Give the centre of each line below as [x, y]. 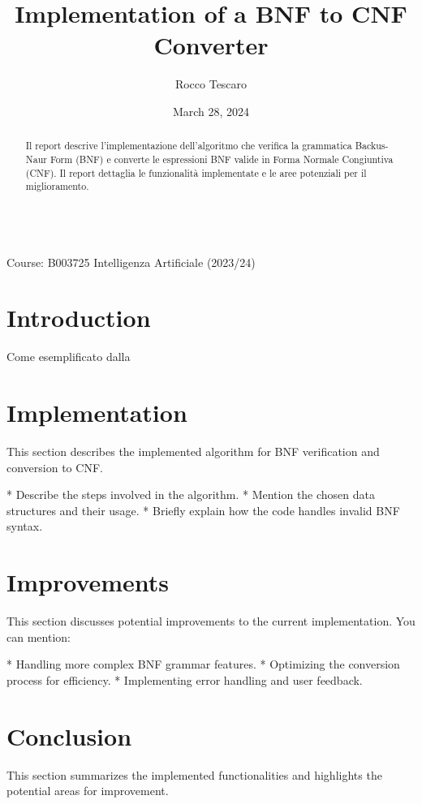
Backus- [372, 146]
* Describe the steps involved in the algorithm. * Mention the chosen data [191, 494]
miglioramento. [57, 186]
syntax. [25, 526]
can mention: [39, 636]
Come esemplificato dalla [69, 357]
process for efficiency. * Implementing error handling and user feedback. [185, 679]
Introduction [79, 318]
